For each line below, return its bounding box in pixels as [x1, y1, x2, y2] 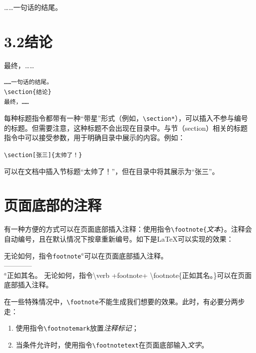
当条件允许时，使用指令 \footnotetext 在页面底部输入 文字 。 [15, 339, 208, 350]
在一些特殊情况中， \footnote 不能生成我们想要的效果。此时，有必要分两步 [4, 296, 245, 306]
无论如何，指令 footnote [4, 250, 82, 261]
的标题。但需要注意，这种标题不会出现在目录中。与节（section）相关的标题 [4, 122, 248, 133]
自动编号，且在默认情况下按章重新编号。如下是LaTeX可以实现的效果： [4, 233, 234, 244]
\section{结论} [4, 88, 52, 95]
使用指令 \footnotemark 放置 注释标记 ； [15, 323, 139, 333]
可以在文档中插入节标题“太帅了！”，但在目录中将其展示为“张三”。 [4, 166, 219, 176]
